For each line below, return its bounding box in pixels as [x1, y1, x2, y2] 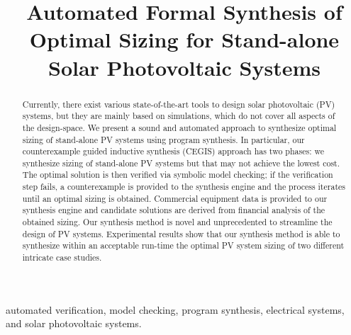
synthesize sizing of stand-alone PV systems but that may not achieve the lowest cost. [22, 157, 340, 169]
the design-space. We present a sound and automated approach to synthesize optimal [22, 121, 337, 133]
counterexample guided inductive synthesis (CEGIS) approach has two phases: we [22, 145, 324, 157]
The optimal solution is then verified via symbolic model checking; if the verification [22, 169, 333, 181]
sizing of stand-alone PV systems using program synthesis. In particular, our [22, 133, 305, 145]
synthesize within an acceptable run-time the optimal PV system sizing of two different [22, 239, 345, 251]
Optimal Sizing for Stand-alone [29, 25, 340, 54]
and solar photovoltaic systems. [6, 316, 142, 331]
